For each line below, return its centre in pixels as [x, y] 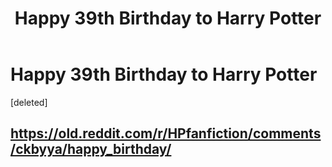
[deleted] [29, 102]
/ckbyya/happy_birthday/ [91, 149]
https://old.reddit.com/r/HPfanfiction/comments [166, 133]
